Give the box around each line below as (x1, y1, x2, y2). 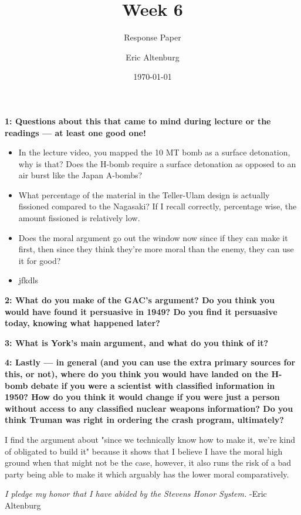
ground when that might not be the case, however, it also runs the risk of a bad (5, 456, 292, 469)
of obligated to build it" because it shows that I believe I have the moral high (5, 445, 283, 457)
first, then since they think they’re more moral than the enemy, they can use (18, 243, 294, 255)
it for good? (18, 254, 61, 266)
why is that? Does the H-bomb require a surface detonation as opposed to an (18, 157, 296, 170)
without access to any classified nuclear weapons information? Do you (5, 402, 293, 414)
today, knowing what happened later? (5, 317, 160, 329)
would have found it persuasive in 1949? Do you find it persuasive (5, 305, 278, 317)
